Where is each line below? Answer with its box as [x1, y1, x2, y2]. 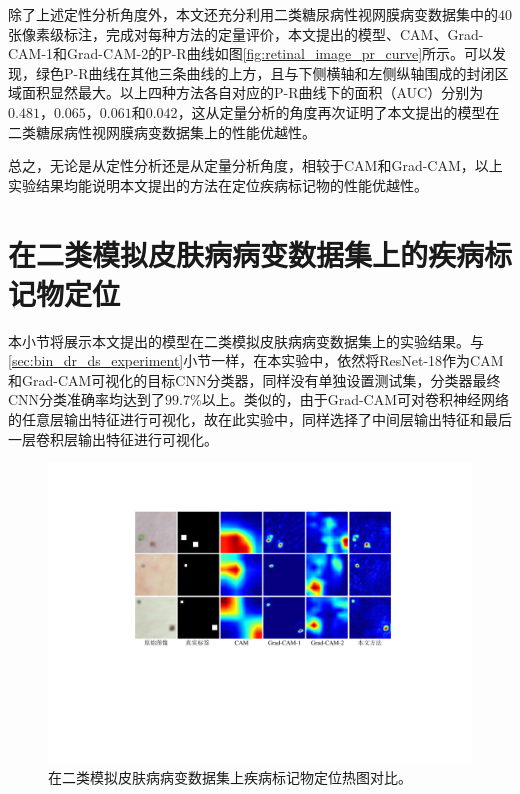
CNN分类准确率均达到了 [8, 389, 166, 410]
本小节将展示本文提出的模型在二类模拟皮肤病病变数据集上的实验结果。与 [8, 330, 484, 351]
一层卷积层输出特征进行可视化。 [8, 428, 218, 449]
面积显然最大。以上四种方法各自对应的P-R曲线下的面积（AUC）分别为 [21, 82, 484, 103]
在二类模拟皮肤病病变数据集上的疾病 [8, 233, 485, 274]
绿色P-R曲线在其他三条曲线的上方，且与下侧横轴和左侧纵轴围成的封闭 [35, 62, 495, 83]
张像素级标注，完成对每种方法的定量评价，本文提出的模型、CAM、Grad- [8, 23, 484, 44]
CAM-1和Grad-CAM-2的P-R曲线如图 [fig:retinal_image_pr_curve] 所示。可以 [8, 43, 493, 64]
